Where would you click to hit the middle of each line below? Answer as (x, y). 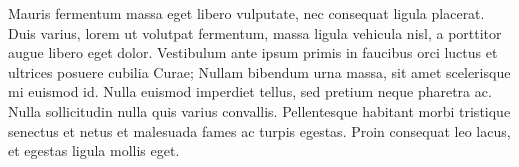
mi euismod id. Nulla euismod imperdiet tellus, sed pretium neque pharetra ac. (250, 91)
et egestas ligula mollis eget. (94, 150)
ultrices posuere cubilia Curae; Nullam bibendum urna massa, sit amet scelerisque (259, 71)
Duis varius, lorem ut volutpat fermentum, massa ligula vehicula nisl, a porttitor (255, 32)
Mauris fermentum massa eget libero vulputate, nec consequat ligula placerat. (246, 13)
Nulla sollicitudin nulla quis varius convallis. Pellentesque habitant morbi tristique (259, 110)
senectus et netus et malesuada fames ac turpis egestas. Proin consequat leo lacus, (259, 130)
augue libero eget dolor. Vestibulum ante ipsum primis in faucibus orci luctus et (253, 52)
